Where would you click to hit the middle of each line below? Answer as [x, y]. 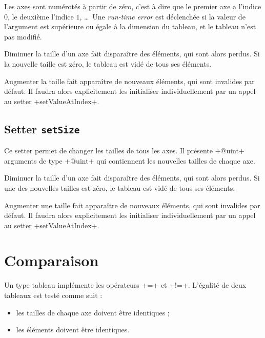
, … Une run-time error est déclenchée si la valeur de [162, 16]
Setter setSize [42, 128]
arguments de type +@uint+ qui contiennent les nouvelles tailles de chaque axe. [130, 160]
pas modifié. [23, 36]
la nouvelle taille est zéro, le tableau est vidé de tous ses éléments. [108, 63]
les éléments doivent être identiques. [73, 330]
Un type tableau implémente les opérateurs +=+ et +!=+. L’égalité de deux [125, 285]
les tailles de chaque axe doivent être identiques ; [93, 312]
